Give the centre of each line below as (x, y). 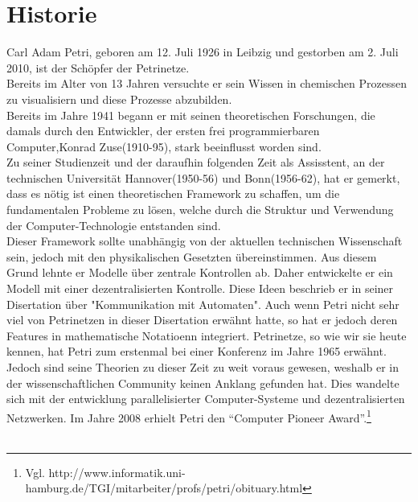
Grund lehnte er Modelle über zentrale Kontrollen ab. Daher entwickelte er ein (200, 272)
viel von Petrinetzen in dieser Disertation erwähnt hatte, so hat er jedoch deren (202, 320)
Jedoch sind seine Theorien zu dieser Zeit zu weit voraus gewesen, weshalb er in (203, 367)
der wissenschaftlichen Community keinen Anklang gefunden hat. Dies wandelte (203, 383)
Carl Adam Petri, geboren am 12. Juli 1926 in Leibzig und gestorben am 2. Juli (203, 52)
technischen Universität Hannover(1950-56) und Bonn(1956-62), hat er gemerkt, (203, 177)
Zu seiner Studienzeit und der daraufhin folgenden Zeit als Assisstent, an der (196, 162)
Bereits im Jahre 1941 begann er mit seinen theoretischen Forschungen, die (191, 115)
